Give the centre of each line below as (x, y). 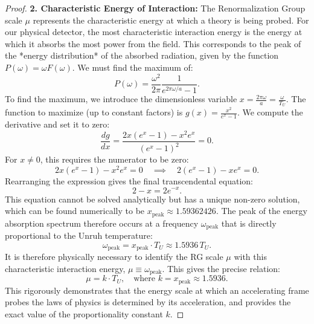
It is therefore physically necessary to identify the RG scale (114, 257)
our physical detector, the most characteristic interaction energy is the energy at (154, 32)
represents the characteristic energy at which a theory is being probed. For (171, 20)
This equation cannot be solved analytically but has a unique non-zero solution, (152, 199)
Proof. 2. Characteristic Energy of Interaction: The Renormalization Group (155, 8)
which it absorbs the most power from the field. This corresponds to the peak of (153, 43)
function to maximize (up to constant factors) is (94, 112)
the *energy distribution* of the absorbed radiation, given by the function (142, 55)
